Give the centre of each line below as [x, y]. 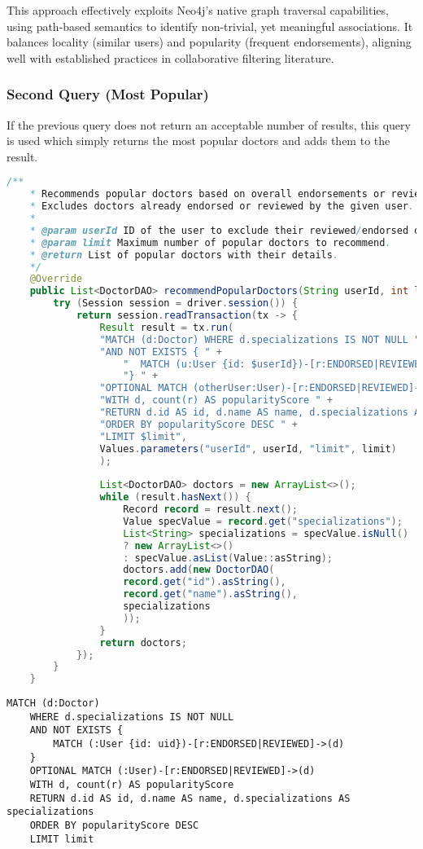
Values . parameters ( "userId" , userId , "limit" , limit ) [248, 449]
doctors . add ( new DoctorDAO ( [199, 570]
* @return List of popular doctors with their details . [184, 255]
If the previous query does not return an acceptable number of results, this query [209, 124]
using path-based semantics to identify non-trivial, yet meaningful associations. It [210, 26]
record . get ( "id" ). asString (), [205, 582]
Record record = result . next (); [211, 509]
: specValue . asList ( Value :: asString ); [228, 558]
